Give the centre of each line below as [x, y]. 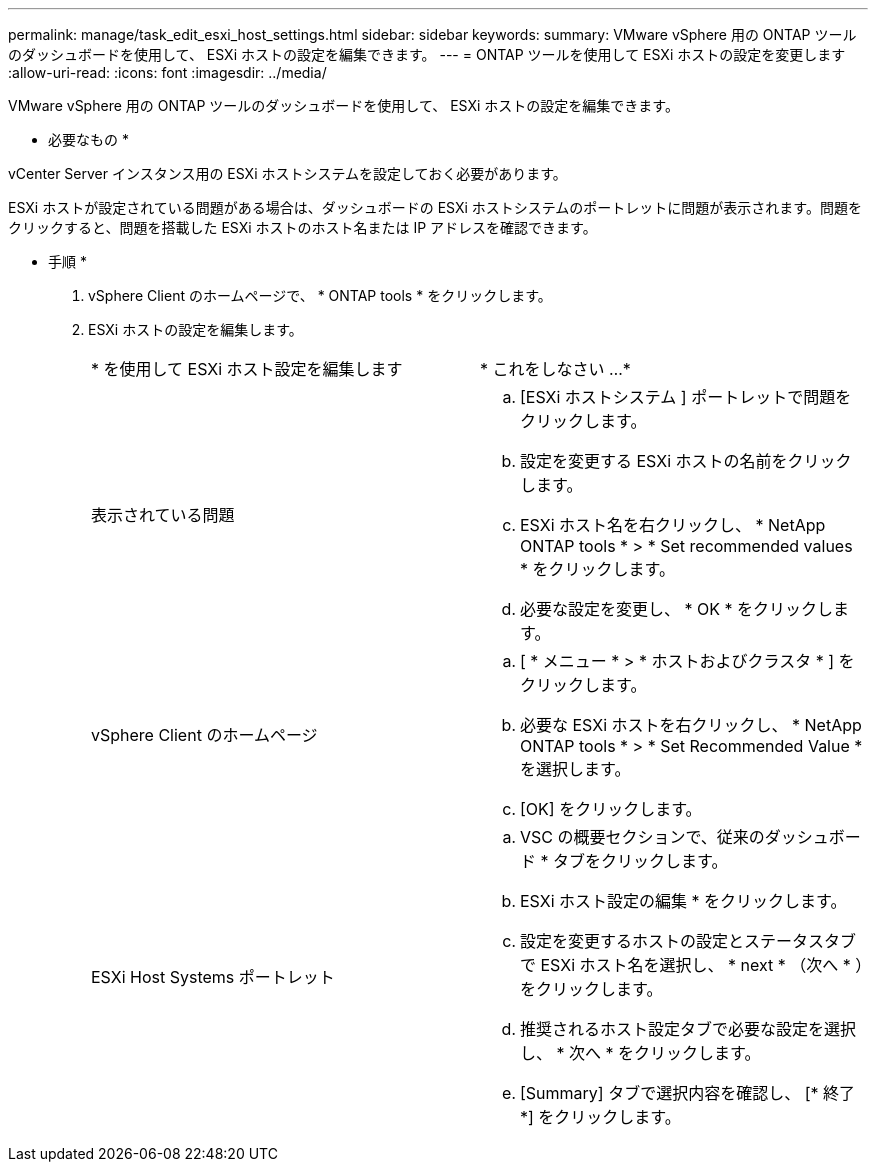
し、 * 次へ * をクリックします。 [640, 1053]
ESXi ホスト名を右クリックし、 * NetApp [673, 525]
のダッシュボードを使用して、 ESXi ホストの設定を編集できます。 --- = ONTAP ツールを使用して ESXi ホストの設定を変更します [427, 54]
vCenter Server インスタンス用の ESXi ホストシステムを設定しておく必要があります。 [287, 173]
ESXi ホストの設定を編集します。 [195, 329]
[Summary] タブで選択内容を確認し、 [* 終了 [688, 1093]
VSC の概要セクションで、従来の [642, 837]
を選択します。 [575, 769]
